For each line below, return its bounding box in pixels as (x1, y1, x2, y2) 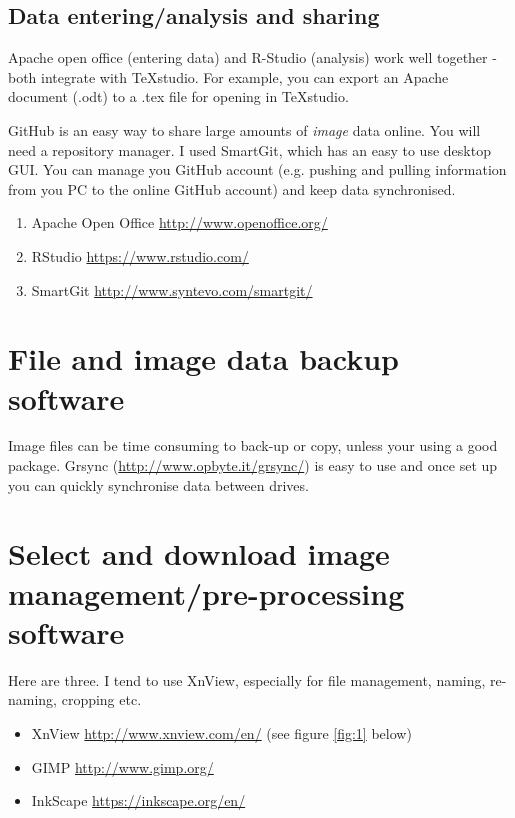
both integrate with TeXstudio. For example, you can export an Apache (8, 66, 449, 87)
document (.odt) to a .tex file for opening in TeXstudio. (8, 86, 349, 107)
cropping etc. (61, 689, 142, 710)
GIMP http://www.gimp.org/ (31, 756, 214, 777)
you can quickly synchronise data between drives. (8, 474, 309, 495)
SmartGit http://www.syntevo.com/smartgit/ (31, 279, 313, 300)
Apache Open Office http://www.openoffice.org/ (31, 212, 328, 233)
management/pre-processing (8, 572, 405, 613)
